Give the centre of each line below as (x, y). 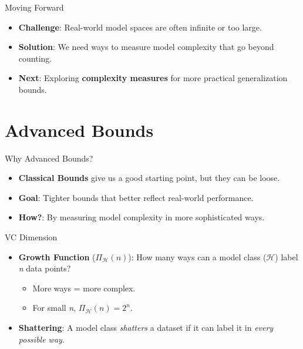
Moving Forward (34, 7)
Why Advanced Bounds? (49, 158)
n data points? (45, 268)
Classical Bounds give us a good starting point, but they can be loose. (149, 178)
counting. (35, 58)
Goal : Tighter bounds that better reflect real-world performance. (136, 197)
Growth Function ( (57, 256)
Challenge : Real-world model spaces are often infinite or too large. (140, 27)
